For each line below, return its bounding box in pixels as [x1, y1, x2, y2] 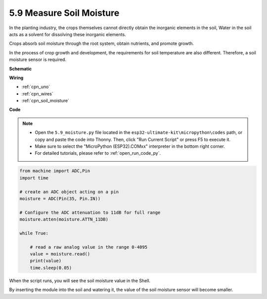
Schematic [9, 66, 32, 72]
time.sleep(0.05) [30, 265, 72, 270]
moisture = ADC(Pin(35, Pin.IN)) [19, 196, 101, 201]
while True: [19, 230, 49, 236]
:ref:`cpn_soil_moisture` [21, 98, 69, 104]
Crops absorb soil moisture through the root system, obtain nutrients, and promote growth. [9, 41, 194, 46]
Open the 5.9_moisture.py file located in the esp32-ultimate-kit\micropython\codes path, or [35, 129, 242, 135]
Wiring [9, 75, 24, 81]
